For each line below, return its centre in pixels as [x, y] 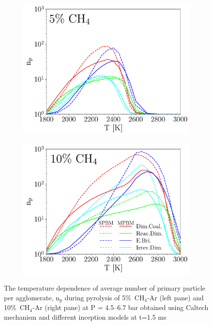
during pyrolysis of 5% [98, 297]
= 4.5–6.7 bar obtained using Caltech [153, 307]
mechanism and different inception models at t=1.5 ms [85, 317]
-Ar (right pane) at [60, 307]
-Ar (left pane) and [175, 297]
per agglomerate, [29, 297]
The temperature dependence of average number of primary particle [105, 288]
